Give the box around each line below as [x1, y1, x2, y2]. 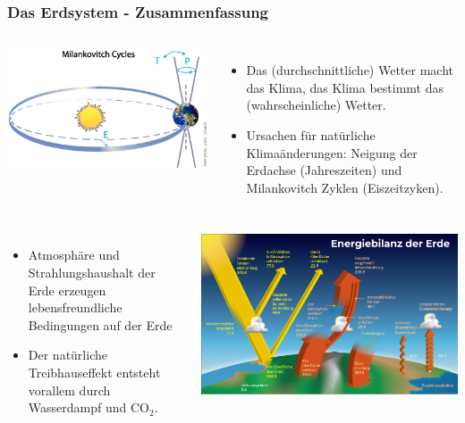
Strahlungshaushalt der [28, 262, 156, 281]
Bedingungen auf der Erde [28, 315, 173, 334]
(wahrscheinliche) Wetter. [246, 95, 386, 114]
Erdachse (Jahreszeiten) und [246, 161, 402, 179]
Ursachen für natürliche [246, 126, 376, 144]
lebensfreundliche [28, 298, 123, 317]
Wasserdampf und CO [28, 398, 149, 417]
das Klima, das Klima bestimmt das [246, 78, 444, 96]
